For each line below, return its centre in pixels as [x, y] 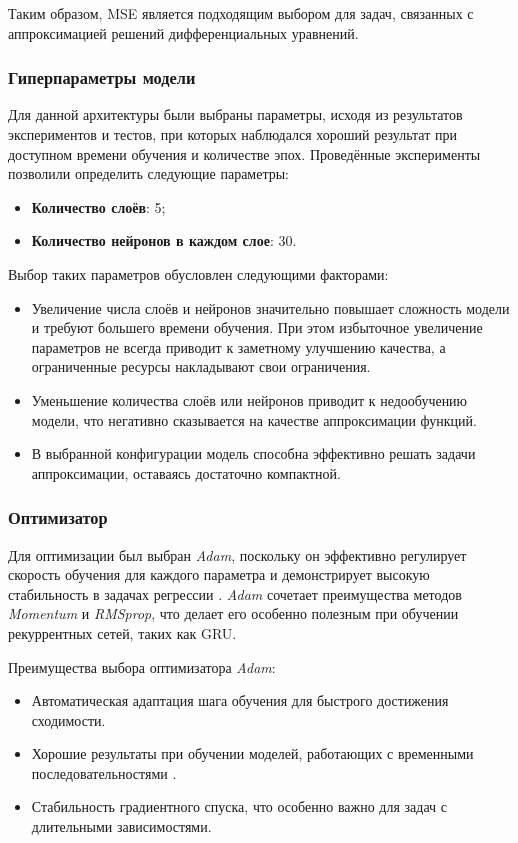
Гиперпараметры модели [102, 77]
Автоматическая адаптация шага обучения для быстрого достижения [240, 700]
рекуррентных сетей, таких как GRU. [122, 632]
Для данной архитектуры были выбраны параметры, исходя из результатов [235, 114]
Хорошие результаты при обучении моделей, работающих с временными [252, 753]
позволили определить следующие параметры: [149, 173]
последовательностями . [104, 772]
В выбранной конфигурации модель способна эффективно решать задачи [253, 453]
